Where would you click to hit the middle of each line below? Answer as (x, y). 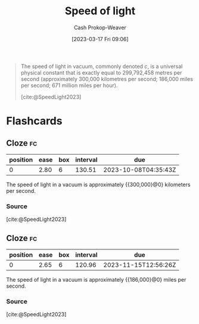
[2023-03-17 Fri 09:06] (100, 39)
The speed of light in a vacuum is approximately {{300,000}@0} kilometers (98, 184)
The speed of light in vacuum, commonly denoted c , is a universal (102, 66)
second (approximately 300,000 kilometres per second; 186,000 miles (107, 79)
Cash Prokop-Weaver (100, 27)
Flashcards (34, 121)
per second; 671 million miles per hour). (69, 85)
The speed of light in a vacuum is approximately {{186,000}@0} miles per (96, 280)
